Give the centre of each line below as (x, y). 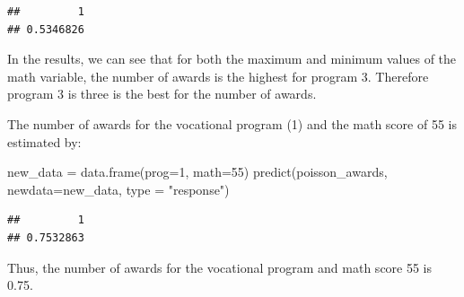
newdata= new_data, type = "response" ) (118, 189)
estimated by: (44, 141)
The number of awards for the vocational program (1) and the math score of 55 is (232, 123)
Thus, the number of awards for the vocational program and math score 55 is (220, 267)
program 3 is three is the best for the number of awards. (162, 94)
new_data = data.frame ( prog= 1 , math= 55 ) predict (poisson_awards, (197, 172)
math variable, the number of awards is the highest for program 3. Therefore (218, 76)
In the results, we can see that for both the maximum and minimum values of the (232, 59)
